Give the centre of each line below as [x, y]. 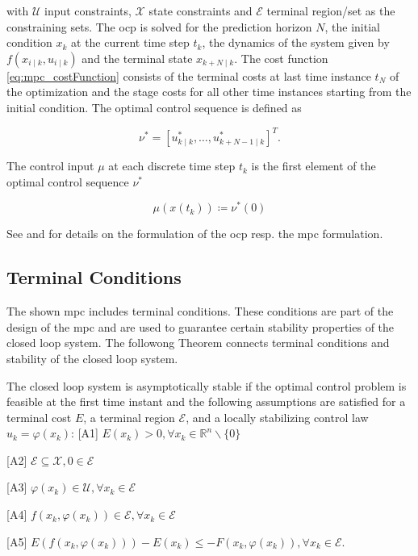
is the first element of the [313, 166]
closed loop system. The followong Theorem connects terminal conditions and [198, 343]
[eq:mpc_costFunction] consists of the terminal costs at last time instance [189, 75]
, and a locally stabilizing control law [277, 417]
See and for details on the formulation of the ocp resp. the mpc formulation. [195, 234]
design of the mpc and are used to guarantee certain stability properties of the [201, 326]
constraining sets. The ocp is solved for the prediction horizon [159, 26]
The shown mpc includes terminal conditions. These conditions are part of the [200, 311]
